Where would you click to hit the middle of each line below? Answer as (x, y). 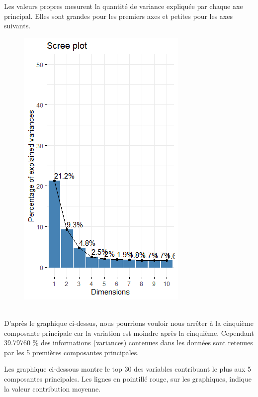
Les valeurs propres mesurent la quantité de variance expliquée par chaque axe (124, 6)
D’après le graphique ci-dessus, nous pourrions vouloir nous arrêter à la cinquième (129, 323)
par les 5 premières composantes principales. (72, 352)
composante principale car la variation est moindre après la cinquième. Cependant (129, 333)
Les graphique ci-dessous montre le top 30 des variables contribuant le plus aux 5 (128, 369)
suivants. (17, 26)
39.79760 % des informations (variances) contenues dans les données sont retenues (129, 343)
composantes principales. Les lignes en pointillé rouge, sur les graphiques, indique (128, 378)
